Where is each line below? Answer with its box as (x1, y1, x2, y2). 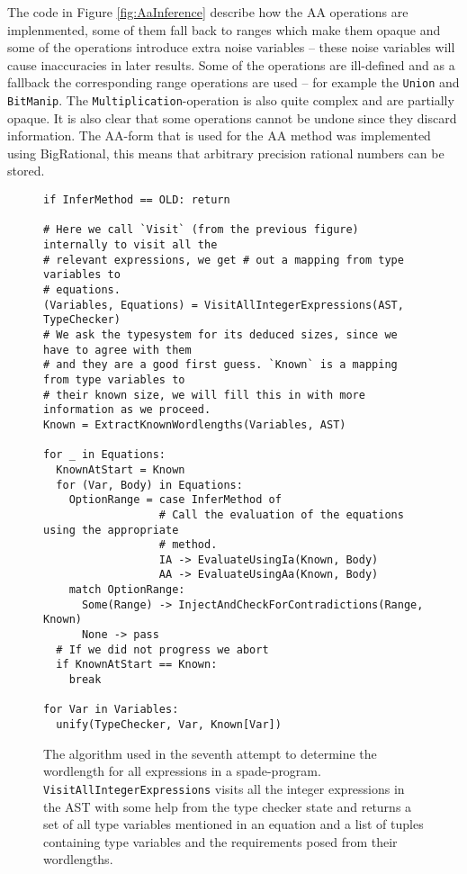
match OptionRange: (68, 583, 185, 597)
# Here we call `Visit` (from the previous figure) (43, 223, 359, 237)
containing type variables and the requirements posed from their (43, 832, 398, 851)
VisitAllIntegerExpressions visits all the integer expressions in (43, 779, 405, 797)
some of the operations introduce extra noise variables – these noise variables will (7, 38, 455, 57)
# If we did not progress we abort (56, 643, 269, 656)
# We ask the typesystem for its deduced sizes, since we (43, 328, 398, 341)
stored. (7, 161, 45, 180)
